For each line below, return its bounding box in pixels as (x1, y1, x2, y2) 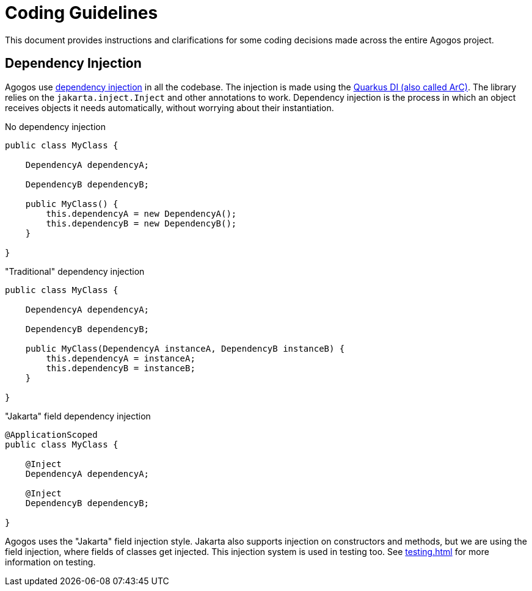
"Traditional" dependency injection (5, 266, 145, 277)
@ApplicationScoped (5, 429, 98, 440)
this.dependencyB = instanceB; (46, 363, 195, 373)
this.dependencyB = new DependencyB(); (46, 218, 237, 228)
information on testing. (5, 556, 96, 567)
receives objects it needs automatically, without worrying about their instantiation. (5, 102, 334, 113)
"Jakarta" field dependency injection (5, 410, 151, 421)
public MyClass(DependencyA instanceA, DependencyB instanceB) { (25, 343, 345, 354)
